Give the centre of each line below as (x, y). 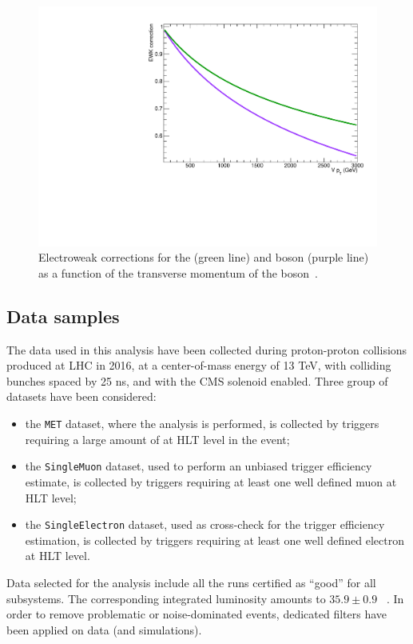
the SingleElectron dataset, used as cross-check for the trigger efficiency (205, 524)
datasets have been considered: (81, 396)
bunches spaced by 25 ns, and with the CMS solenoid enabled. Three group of (197, 380)
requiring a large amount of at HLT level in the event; (157, 439)
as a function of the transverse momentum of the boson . (178, 272)
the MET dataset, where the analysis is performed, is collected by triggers (202, 424)
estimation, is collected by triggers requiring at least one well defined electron (214, 540)
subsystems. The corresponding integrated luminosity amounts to (166, 598)
